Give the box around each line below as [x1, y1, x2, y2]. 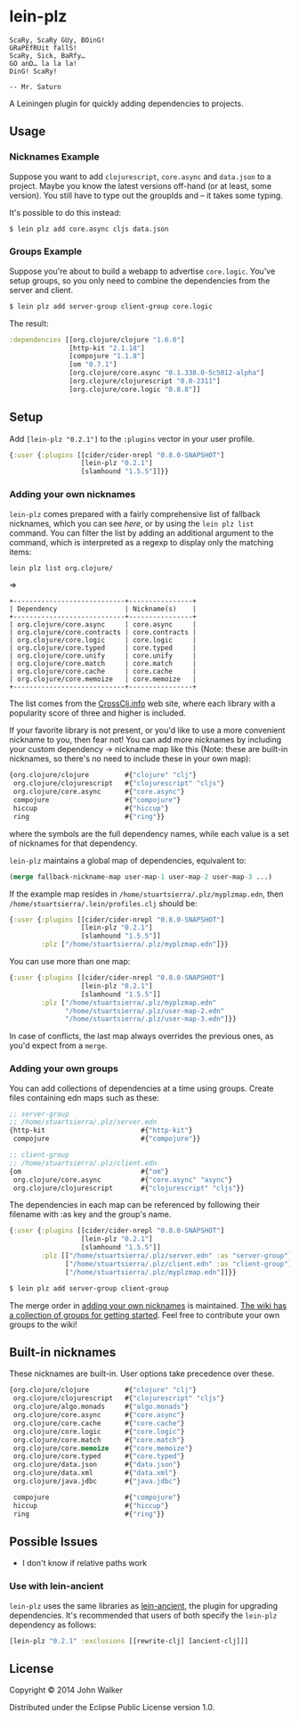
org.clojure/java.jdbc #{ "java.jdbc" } [12, 1477, 181, 1486]
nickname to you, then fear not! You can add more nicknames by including [9, 734, 282, 745]
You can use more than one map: [9, 956, 131, 967]
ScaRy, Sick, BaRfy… [9, 51, 86, 60]
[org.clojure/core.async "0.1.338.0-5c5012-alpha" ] [69, 368, 265, 378]
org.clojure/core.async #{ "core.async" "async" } [12, 1175, 233, 1184]
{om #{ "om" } [9, 1167, 169, 1176]
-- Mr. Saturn [9, 82, 62, 91]
